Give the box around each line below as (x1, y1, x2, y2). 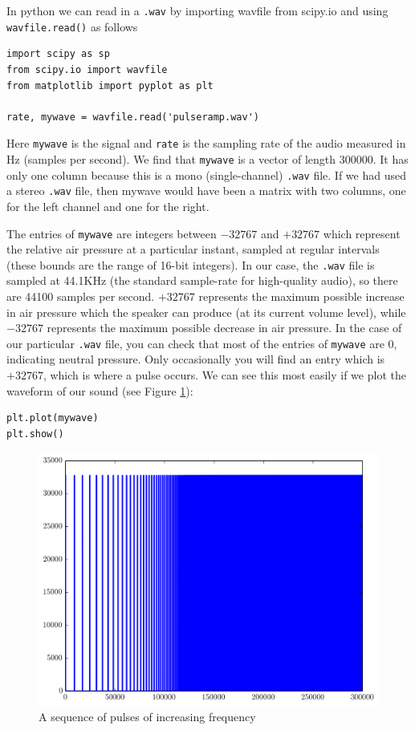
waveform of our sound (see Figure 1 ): (6, 382, 193, 399)
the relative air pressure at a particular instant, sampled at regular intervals (6, 241, 380, 258)
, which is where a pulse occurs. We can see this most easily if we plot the (43, 367, 406, 383)
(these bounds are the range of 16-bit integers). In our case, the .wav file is (6, 256, 375, 273)
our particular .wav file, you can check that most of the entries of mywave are (6, 335, 384, 351)
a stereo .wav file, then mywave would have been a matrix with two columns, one (6, 182, 406, 199)
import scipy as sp (6, 48, 110, 60)
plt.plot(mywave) (6, 412, 99, 424)
